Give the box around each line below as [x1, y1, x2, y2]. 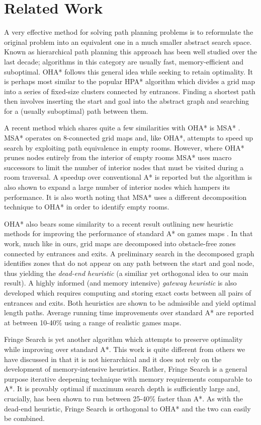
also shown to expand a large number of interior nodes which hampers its [4, 182, 230, 192]
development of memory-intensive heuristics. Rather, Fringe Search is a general [4, 364, 247, 374]
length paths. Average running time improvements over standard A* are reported [4, 307, 254, 318]
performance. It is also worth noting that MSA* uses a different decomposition [4, 191, 247, 202]
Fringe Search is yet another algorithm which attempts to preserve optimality [4, 334, 243, 344]
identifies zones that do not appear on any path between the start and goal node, [4, 258, 254, 268]
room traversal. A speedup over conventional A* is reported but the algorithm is [4, 172, 252, 182]
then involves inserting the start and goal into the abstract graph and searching [4, 96, 249, 106]
